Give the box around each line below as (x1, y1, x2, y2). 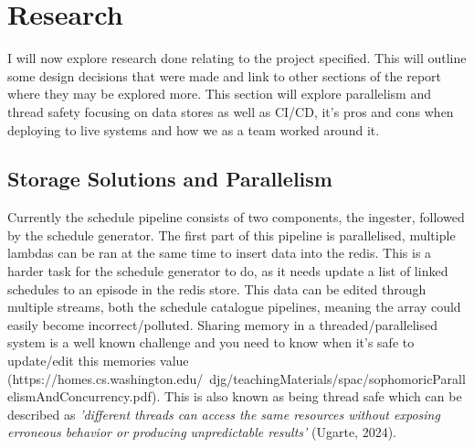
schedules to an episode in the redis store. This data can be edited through (7, 279, 427, 298)
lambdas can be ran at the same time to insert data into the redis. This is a (7, 243, 432, 262)
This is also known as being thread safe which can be (164, 387, 462, 406)
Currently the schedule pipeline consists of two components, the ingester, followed (7, 208, 465, 227)
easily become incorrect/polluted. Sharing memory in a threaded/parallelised (7, 315, 437, 334)
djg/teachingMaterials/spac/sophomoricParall (209, 368, 466, 388)
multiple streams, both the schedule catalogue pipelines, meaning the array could (7, 297, 461, 316)
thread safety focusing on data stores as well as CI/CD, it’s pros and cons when (7, 101, 454, 121)
